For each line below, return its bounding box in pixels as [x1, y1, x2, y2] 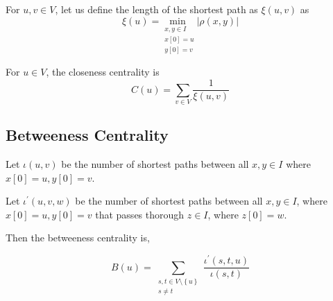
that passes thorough [95, 207, 185, 221]
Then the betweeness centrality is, [6, 230, 150, 245]
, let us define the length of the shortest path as [55, 2, 258, 16]
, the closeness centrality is [46, 64, 160, 79]
